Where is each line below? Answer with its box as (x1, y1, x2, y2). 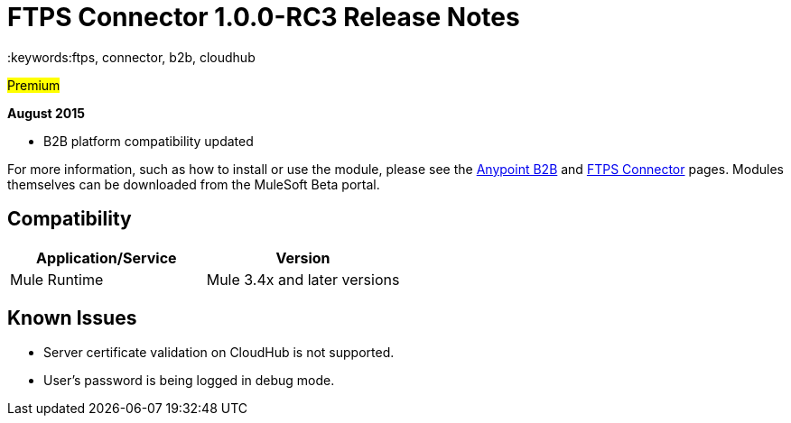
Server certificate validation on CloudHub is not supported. (43, 345, 395, 361)
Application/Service (36, 248, 177, 267)
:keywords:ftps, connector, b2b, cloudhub (7, 49, 256, 65)
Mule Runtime (10, 270, 104, 289)
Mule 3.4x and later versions (206, 270, 400, 289)
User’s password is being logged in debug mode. (43, 372, 335, 389)
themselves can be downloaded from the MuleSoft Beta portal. (7, 176, 380, 192)
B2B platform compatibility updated (43, 133, 254, 149)
